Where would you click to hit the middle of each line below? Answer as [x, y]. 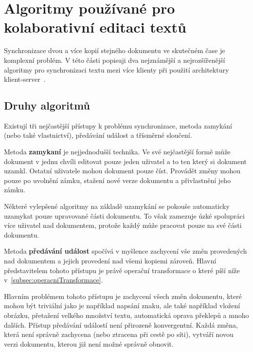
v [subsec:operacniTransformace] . [54, 280]
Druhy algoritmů [47, 105]
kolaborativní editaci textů [95, 27]
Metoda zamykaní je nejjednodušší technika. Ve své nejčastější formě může [117, 152]
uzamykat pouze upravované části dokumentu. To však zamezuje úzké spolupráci [124, 215]
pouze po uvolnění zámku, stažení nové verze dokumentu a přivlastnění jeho [117, 180]
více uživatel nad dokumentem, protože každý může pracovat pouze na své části [123, 225]
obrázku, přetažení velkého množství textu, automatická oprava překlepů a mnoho [126, 315]
